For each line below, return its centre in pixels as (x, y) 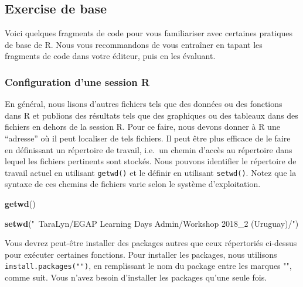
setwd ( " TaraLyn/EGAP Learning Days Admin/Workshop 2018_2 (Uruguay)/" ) (152, 223)
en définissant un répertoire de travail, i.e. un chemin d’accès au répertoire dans (149, 149)
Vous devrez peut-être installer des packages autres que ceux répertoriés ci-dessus (151, 243)
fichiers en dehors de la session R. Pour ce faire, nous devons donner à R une (142, 127)
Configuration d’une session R (77, 82)
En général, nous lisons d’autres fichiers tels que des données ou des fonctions (144, 104)
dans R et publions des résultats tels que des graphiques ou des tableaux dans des (151, 115)
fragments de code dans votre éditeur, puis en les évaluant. (110, 56)
